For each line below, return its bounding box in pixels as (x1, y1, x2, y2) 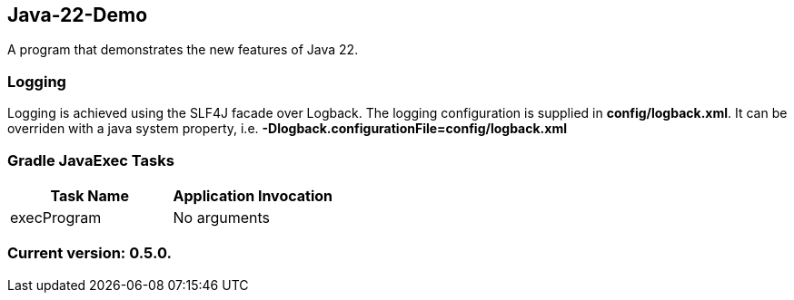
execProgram (10, 208, 102, 227)
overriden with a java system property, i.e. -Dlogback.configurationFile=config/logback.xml (7, 121, 567, 137)
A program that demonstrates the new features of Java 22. (7, 42, 359, 58)
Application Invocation (173, 186, 333, 205)
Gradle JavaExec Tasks (7, 150, 174, 169)
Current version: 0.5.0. (7, 244, 172, 263)
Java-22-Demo (7, 4, 148, 26)
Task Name (50, 186, 129, 205)
